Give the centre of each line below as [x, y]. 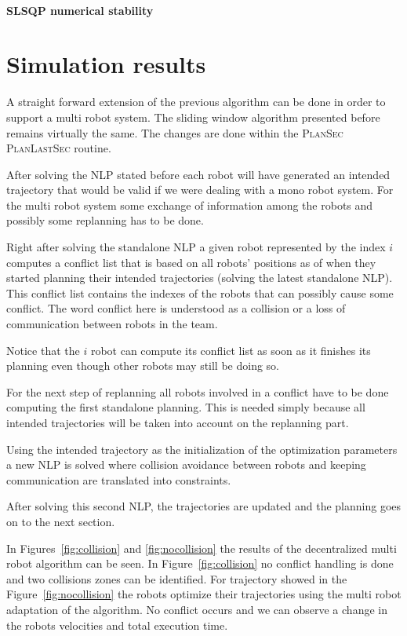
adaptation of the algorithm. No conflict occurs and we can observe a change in [197, 609]
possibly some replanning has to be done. [105, 220]
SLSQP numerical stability [80, 10]
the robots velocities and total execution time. [117, 625]
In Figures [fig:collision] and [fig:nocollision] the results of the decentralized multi [202, 548]
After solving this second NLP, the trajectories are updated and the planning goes [204, 506]
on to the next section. [61, 521]
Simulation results [106, 64]
